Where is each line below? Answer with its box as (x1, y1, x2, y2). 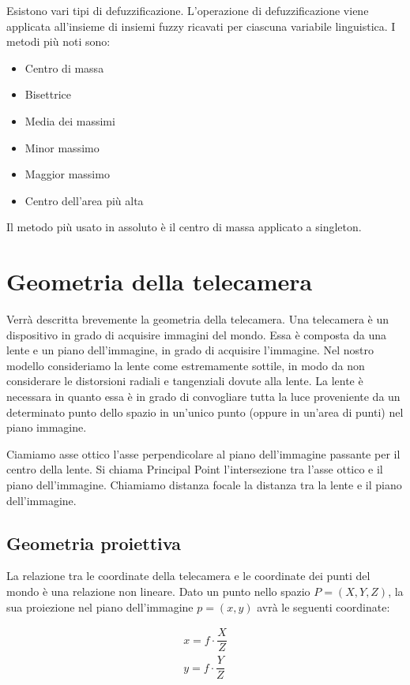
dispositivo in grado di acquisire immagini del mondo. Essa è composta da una (6, 326, 387, 342)
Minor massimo (24, 139, 100, 155)
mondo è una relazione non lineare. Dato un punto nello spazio (6, 582, 310, 599)
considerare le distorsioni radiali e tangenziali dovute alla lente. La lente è (6, 372, 363, 389)
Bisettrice (24, 86, 72, 103)
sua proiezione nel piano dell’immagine (6, 598, 194, 615)
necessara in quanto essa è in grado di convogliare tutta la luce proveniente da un (6, 388, 401, 405)
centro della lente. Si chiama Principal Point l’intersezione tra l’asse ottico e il (6, 461, 383, 477)
